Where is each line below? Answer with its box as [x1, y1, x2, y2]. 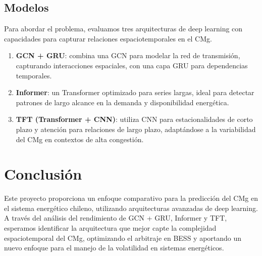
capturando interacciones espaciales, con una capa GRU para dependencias [16, 60, 248, 70]
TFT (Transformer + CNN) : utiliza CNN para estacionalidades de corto [16, 114, 253, 124]
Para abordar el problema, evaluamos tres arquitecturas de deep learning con [4, 23, 243, 34]
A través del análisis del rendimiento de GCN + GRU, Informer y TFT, [4, 212, 227, 223]
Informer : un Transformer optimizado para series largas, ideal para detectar [16, 87, 254, 98]
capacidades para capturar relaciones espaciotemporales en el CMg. [4, 33, 212, 44]
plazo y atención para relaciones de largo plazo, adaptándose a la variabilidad [16, 123, 256, 134]
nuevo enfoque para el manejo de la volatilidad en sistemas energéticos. [4, 242, 224, 253]
